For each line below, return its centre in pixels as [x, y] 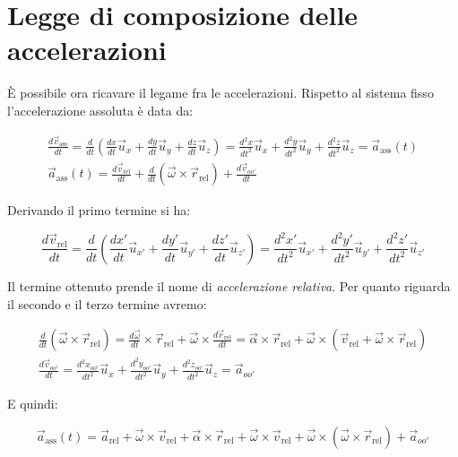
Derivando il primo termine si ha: [99, 210]
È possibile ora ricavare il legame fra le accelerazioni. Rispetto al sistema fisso [220, 93]
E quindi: [33, 404]
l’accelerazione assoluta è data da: [100, 110]
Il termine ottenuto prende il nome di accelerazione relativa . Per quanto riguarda [229, 285]
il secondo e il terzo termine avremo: [107, 303]
